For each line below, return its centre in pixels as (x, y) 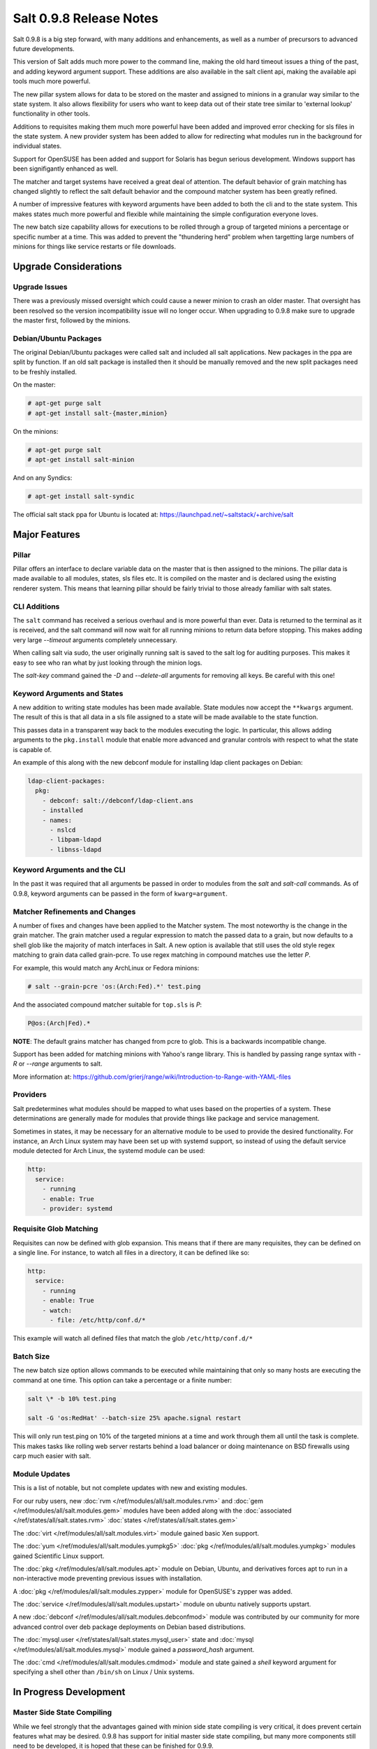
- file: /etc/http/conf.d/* (98, 1320)
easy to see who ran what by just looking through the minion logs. (108, 663)
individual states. (37, 146)
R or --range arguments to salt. (58, 1064)
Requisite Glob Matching (56, 1229)
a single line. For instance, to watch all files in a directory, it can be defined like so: (131, 1253)
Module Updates (42, 1474)
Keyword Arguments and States (68, 693)
